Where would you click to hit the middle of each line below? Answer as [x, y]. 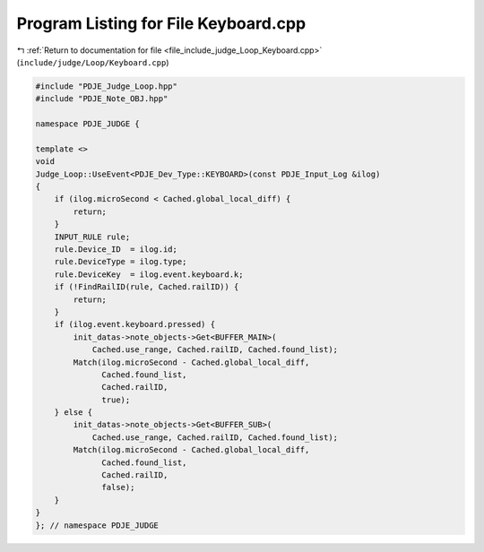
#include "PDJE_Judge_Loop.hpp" [107, 86]
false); [118, 487]
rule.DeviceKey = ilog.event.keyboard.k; [149, 274]
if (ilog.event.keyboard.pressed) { [134, 324]
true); [116, 400]
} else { [73, 413]
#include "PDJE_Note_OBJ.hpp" [102, 99]
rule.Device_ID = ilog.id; [116, 250]
